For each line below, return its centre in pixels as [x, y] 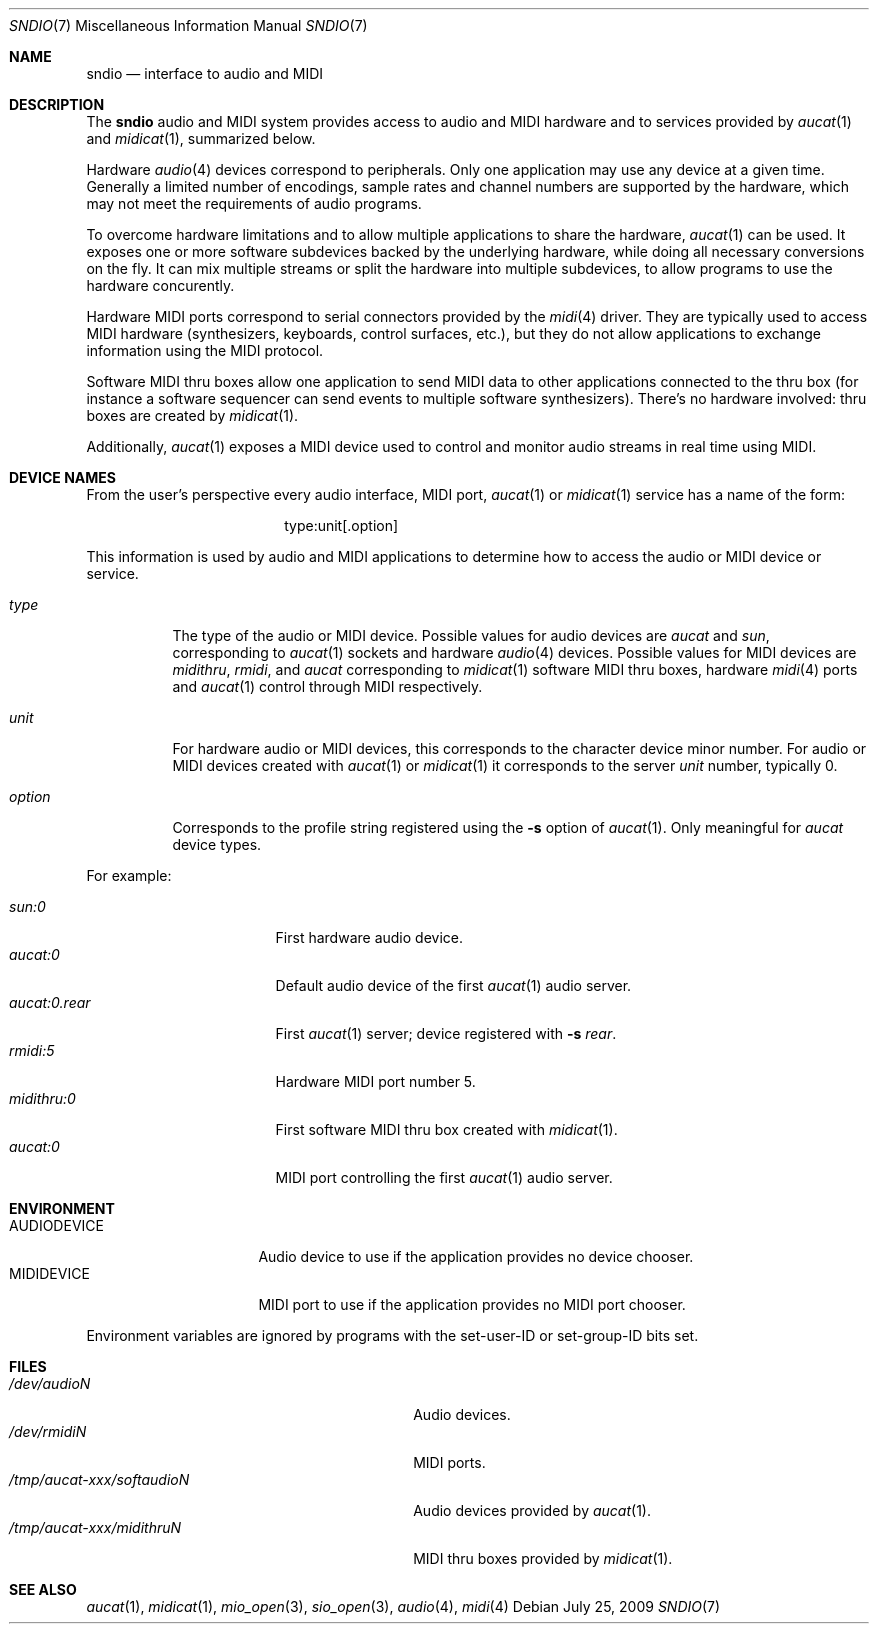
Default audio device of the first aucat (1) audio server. [453, 985]
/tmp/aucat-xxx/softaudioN [99, 1479]
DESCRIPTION [57, 104]
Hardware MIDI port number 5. [375, 1081]
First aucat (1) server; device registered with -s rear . [446, 1033]
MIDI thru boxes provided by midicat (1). [543, 1558]
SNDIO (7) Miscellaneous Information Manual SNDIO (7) [188, 25]
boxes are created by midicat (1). [192, 415]
